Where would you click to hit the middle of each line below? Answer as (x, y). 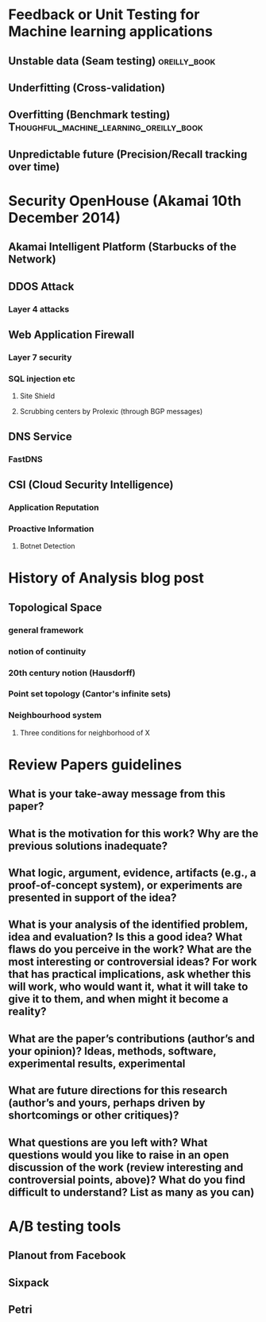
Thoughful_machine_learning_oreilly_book (106, 128)
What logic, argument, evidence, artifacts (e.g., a (132, 873)
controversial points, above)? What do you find (127, 1179)
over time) (34, 167)
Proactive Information (51, 529)
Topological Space (55, 607)
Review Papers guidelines (95, 764)
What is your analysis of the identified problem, (128, 925)
